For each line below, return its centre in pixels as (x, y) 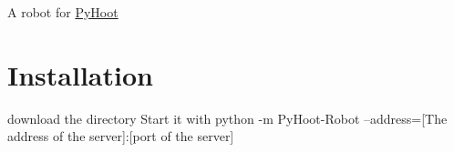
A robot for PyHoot (63, 12)
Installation (80, 74)
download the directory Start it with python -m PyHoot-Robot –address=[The (227, 118)
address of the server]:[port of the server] (121, 136)
